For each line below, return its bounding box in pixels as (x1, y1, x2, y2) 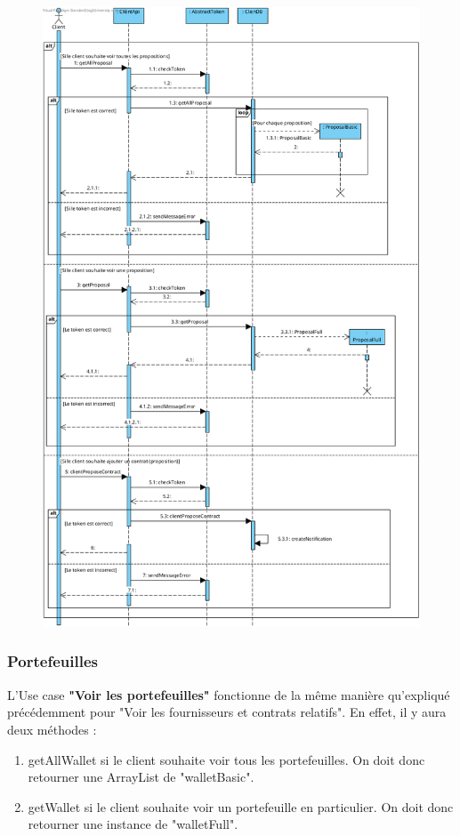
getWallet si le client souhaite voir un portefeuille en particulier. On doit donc (28, 797, 454, 816)
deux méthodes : (7, 719, 97, 738)
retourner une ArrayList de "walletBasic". (28, 768, 254, 786)
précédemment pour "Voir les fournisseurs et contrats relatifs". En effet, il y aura (7, 703, 447, 721)
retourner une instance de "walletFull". (28, 815, 238, 833)
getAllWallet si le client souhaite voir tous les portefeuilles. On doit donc (28, 750, 425, 768)
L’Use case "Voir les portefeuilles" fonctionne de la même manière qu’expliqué (7, 685, 450, 703)
